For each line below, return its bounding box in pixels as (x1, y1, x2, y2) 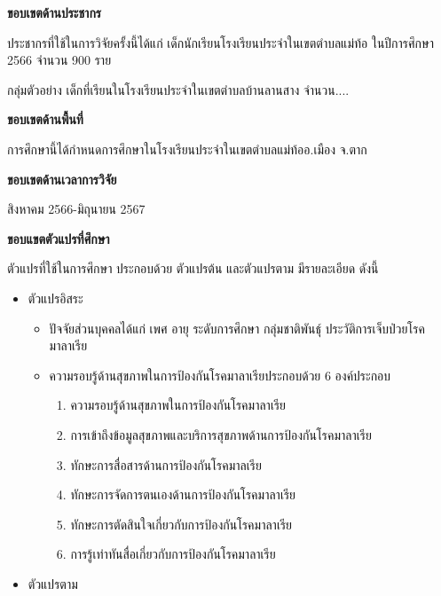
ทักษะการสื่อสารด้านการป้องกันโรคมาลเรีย (70, 455, 262, 474)
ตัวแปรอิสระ (28, 288, 83, 307)
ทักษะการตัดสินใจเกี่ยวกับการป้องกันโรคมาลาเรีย (70, 514, 293, 533)
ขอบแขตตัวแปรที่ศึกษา (7, 229, 110, 247)
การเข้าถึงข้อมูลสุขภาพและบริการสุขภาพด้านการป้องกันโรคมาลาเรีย (70, 425, 372, 443)
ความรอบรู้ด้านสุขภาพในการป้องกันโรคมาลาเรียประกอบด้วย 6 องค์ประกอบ (49, 365, 391, 384)
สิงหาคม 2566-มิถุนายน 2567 (7, 200, 146, 218)
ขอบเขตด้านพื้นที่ (7, 110, 83, 129)
